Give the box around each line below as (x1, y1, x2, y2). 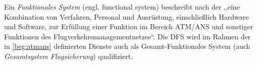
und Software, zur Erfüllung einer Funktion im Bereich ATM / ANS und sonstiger (4, 21, 253, 32)
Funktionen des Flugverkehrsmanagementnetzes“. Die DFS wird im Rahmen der (4, 31, 251, 41)
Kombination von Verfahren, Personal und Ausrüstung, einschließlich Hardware (4, 11, 249, 22)
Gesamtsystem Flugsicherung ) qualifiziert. (4, 50, 133, 61)
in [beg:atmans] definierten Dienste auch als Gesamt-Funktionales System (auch (4, 41, 250, 51)
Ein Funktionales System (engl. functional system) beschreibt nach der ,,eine (4, 2, 240, 12)
